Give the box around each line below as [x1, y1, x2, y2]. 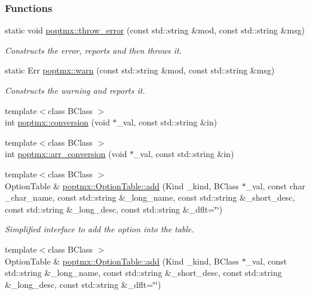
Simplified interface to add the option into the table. [5, 223, 194, 235]
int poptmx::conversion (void [5, 116, 110, 128]
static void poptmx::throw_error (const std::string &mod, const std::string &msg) [5, 24, 305, 36]
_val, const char [245, 179, 306, 192]
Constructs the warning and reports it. [5, 84, 145, 96]
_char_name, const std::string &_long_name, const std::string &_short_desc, [5, 191, 295, 204]
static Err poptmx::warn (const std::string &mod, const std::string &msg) [5, 64, 275, 76]
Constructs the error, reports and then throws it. [5, 44, 182, 56]
